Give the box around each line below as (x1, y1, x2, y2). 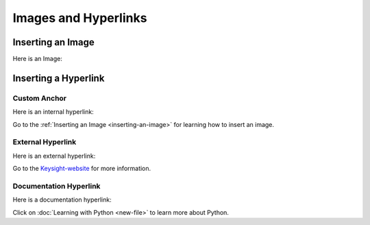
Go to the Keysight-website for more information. (12, 165, 151, 173)
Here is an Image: (12, 55, 63, 63)
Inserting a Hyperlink (12, 72, 105, 84)
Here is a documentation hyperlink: (12, 196, 112, 204)
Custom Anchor (12, 93, 67, 103)
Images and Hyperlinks (12, 10, 147, 25)
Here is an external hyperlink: (12, 152, 96, 160)
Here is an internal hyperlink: (12, 108, 94, 116)
